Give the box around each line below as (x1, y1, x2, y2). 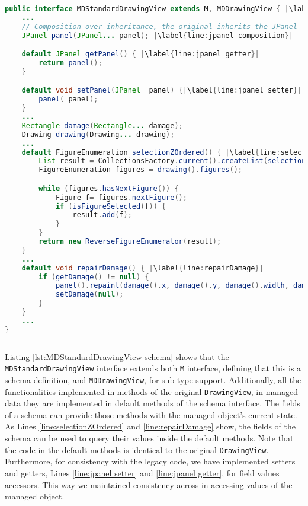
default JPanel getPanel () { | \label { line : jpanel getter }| (21, 50, 259, 59)
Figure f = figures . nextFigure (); (55, 193, 187, 202)
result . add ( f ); (72, 211, 132, 219)
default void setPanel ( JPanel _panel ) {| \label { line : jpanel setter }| (21, 86, 302, 95)
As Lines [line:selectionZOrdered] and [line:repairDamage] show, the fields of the (5, 420, 296, 432)
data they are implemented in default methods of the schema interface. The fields (5, 397, 300, 409)
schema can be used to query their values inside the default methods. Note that (5, 432, 294, 444)
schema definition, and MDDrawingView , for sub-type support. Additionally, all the (5, 373, 301, 386)
